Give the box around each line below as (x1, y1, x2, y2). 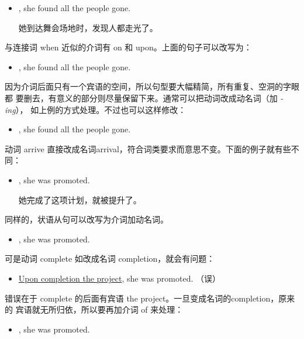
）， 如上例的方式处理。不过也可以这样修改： (15, 103, 186, 115)
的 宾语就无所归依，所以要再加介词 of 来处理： (5, 303, 184, 316)
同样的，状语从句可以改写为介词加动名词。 (5, 213, 168, 225)
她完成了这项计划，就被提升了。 (18, 193, 141, 206)
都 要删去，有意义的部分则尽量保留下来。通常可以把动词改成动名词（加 (5, 91, 278, 104)
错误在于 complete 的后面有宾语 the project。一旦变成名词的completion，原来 (5, 292, 295, 304)
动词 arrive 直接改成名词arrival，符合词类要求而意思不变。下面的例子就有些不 (5, 142, 299, 155)
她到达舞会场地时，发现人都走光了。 (18, 21, 158, 33)
